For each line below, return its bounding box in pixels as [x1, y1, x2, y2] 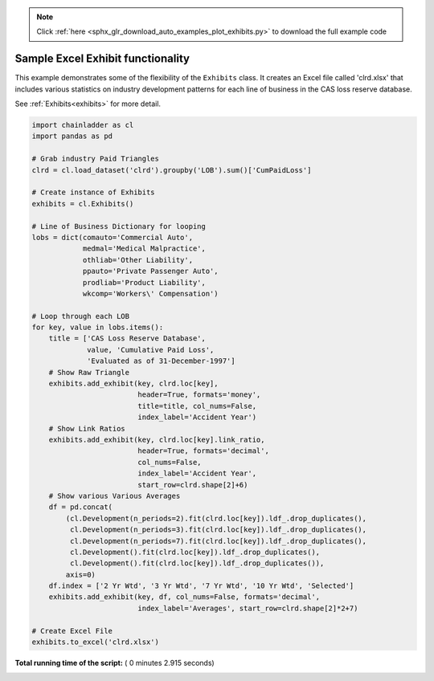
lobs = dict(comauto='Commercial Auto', [31, 233, 193, 242]
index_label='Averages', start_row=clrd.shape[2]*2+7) [137, 603, 358, 613]
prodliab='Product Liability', [82, 278, 207, 287]
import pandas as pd [31, 132, 113, 141]
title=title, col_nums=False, [137, 402, 257, 410]
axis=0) [65, 570, 96, 579]
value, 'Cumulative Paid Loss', [87, 345, 215, 354]
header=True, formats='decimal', [137, 447, 269, 455]
